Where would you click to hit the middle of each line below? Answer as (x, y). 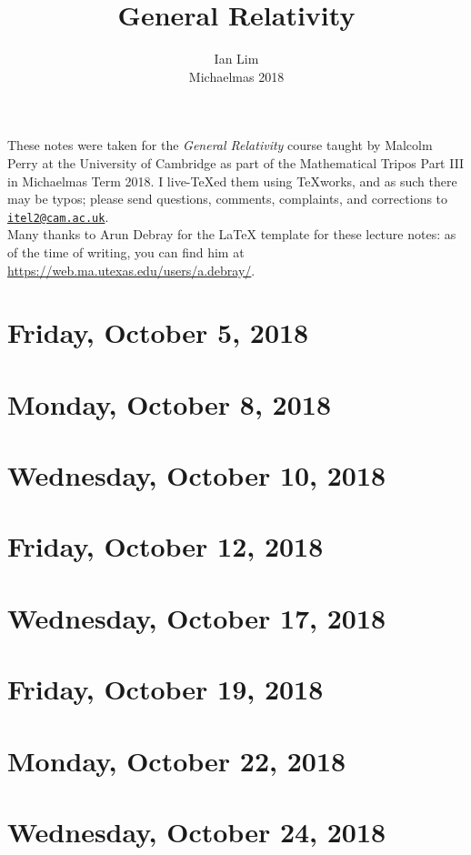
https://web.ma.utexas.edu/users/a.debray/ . (131, 270)
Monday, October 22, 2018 (177, 760)
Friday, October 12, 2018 (165, 546)
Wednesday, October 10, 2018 (197, 475)
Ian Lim (236, 59)
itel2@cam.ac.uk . (58, 216)
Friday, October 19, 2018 (165, 689)
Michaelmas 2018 (236, 76)
